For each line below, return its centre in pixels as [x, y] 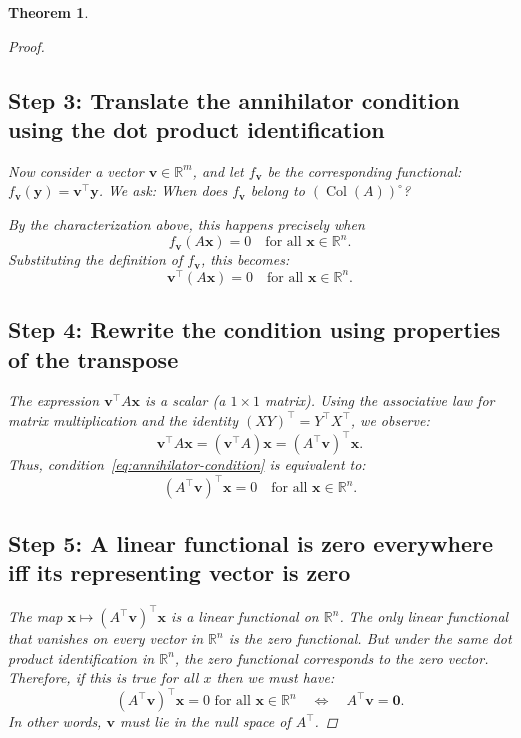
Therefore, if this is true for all [103, 677]
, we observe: [390, 419]
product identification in [81, 657]
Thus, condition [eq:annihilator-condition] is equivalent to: [187, 464]
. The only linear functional [424, 616]
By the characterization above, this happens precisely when [186, 223]
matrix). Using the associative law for [379, 400]
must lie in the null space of [205, 721]
